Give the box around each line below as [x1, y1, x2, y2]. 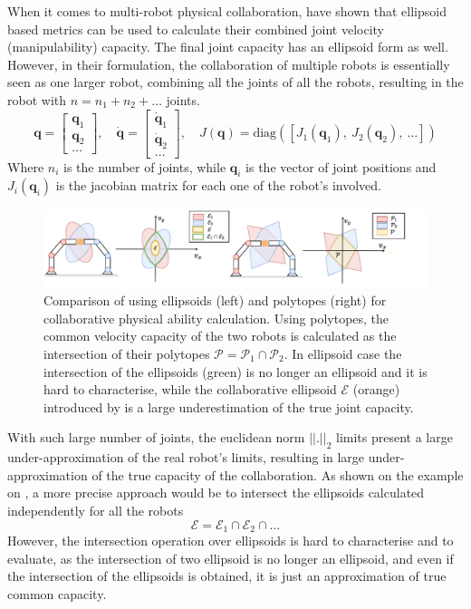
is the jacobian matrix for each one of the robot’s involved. [55, 176, 381, 195]
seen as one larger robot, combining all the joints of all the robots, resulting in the [7, 72, 464, 92]
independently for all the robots [7, 500, 184, 519]
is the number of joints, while [63, 157, 226, 176]
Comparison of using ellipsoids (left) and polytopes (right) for [43, 291, 387, 310]
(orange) [352, 380, 400, 399]
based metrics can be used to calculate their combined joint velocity [7, 19, 384, 38]
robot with [7, 90, 67, 109]
